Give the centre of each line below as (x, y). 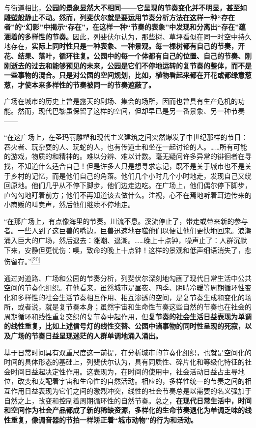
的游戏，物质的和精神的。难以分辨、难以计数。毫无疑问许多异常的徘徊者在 (124, 156)
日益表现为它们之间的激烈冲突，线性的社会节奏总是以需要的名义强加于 (138, 391)
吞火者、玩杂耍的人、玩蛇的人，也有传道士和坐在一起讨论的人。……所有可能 (126, 146)
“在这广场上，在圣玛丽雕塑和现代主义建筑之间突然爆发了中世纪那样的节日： (126, 137)
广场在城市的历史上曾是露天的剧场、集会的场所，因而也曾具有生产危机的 (121, 101)
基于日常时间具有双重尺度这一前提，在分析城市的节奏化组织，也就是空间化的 (128, 352)
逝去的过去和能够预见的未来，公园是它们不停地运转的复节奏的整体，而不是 (131, 65)
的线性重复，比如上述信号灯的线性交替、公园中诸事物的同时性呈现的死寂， (124, 326)
